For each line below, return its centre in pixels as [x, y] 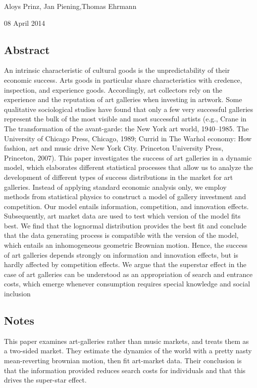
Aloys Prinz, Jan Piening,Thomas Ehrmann [70, 6]
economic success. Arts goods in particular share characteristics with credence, [123, 80]
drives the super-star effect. [45, 380]
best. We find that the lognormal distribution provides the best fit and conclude [125, 225]
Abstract [27, 49]
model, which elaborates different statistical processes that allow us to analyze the [129, 167]
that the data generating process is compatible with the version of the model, [121, 235]
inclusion [17, 294]
